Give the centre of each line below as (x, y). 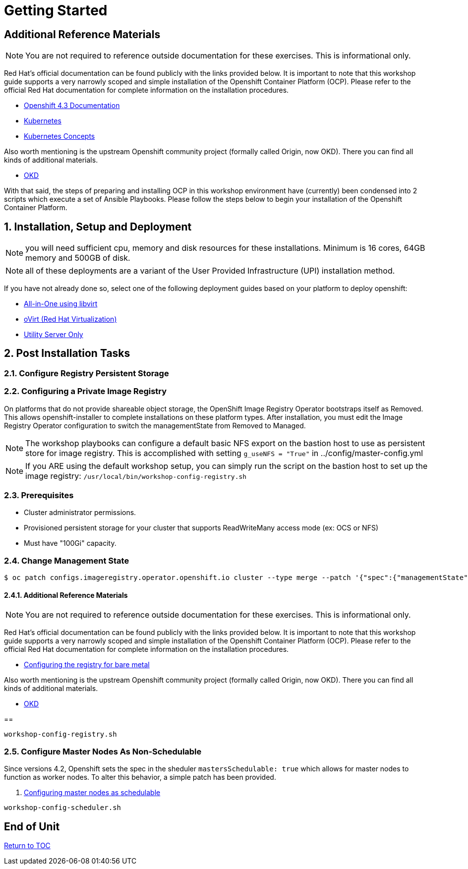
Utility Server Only (54, 335)
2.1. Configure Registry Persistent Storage (87, 373)
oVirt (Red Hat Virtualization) (70, 319)
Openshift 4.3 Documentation (72, 106)
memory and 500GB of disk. (78, 258)
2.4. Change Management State (67, 560)
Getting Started (56, 10)
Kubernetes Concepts (59, 136)
